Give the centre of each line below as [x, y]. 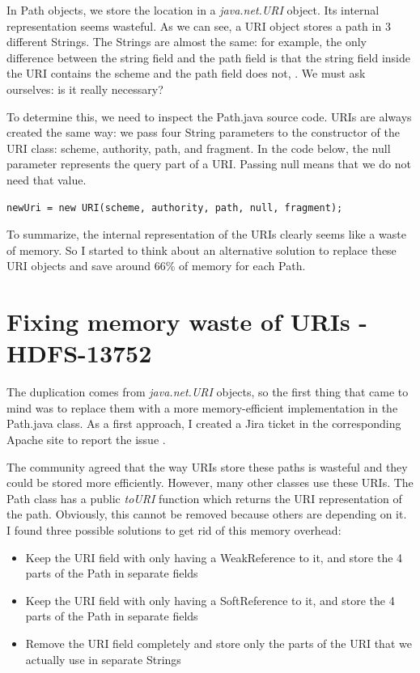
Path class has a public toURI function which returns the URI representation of [204, 498]
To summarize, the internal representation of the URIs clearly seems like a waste [206, 234]
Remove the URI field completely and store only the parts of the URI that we [218, 643]
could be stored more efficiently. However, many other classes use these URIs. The [210, 483]
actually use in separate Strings [103, 659]
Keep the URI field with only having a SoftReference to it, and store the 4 [210, 600]
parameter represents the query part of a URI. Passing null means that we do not [209, 164]
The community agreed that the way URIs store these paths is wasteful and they [207, 466]
